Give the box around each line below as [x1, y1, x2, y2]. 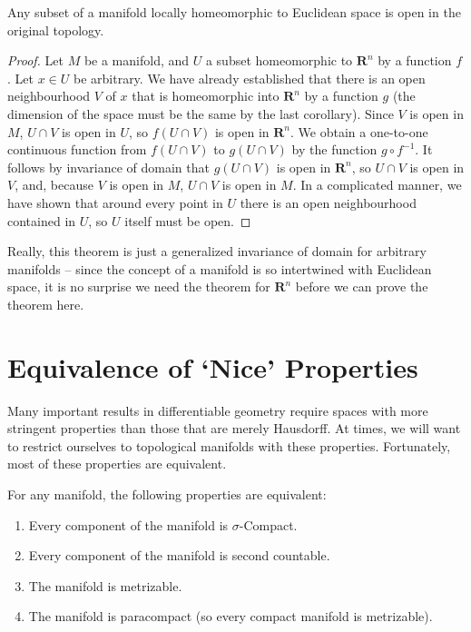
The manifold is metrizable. [28, 576, 182, 595]
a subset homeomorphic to [205, 51, 353, 70]
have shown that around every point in [7, 193, 223, 212]
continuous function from [7, 140, 147, 159]
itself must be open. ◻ [124, 211, 251, 230]
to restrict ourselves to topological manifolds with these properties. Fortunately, [7, 436, 451, 455]
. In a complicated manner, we [292, 175, 462, 194]
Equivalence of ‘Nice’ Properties [7, 348, 418, 385]
